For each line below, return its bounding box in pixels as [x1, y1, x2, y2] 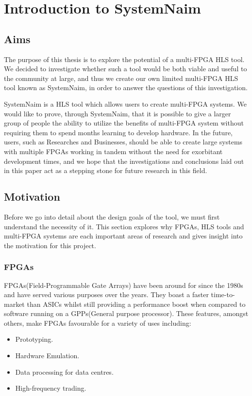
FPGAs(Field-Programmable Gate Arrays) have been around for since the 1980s [4, 280, 243, 290]
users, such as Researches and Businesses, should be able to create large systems [4, 137, 243, 147]
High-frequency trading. [15, 383, 86, 393]
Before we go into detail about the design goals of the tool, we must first [4, 211, 220, 222]
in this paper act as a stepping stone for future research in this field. [4, 165, 207, 175]
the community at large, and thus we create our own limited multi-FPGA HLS [4, 73, 238, 83]
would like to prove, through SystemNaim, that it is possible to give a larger [4, 108, 231, 118]
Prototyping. [15, 334, 53, 344]
